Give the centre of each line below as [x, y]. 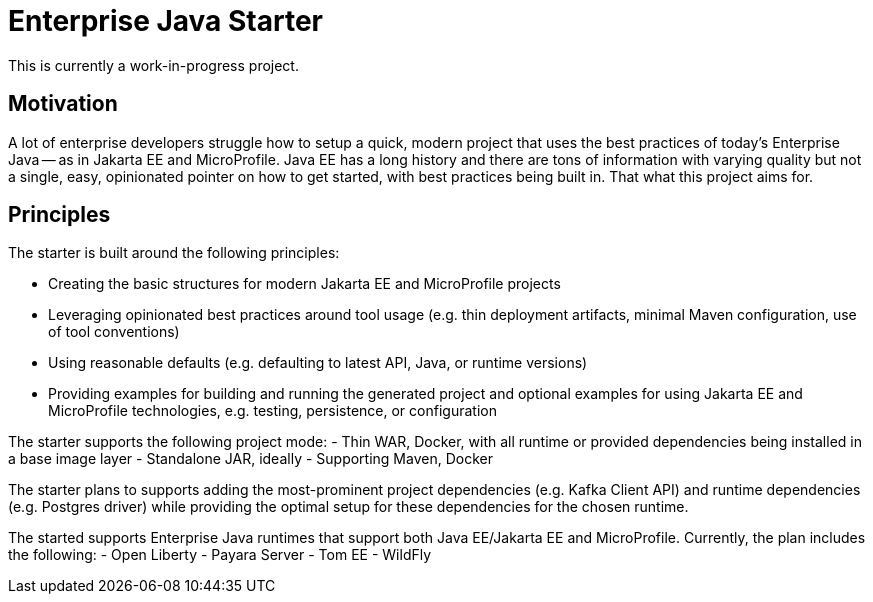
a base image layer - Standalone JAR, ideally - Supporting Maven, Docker [250, 459]
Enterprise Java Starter [165, 21]
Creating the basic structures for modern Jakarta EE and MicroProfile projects [304, 284]
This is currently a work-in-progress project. [153, 65]
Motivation [63, 104]
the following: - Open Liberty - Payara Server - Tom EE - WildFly [220, 555]
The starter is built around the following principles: [174, 253]
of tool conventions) [114, 332]
